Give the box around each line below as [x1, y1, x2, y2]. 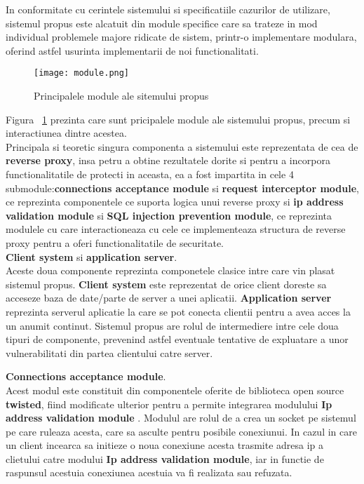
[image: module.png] [34, 68, 130, 79]
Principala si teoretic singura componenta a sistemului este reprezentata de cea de [6, 139, 358, 154]
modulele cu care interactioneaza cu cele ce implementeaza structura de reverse [6, 222, 346, 236]
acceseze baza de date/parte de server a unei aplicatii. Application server [6, 290, 332, 305]
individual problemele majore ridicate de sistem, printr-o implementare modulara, [6, 29, 357, 44]
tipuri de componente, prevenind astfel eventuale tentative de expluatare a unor [6, 332, 349, 347]
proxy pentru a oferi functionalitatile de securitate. [6, 235, 224, 250]
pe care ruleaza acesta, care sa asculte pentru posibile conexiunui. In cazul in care [6, 424, 357, 438]
